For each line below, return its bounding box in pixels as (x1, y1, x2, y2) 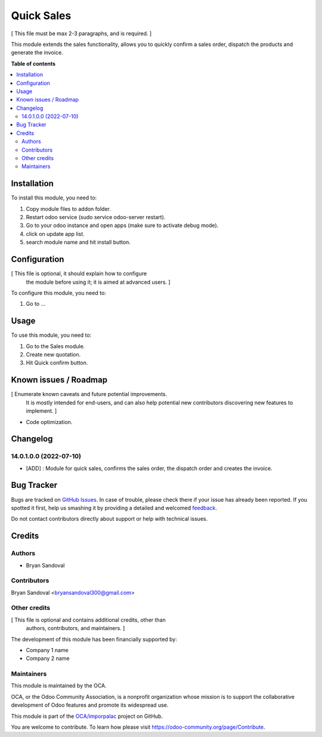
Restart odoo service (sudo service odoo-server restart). (26, 214, 166, 221)
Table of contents (11, 60, 56, 67)
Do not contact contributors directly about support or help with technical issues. (11, 515, 208, 523)
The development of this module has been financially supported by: (11, 635, 177, 643)
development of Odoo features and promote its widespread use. (11, 702, 169, 709)
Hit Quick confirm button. (26, 359, 88, 367)
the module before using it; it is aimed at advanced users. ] (26, 278, 171, 285)
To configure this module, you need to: (11, 289, 107, 296)
